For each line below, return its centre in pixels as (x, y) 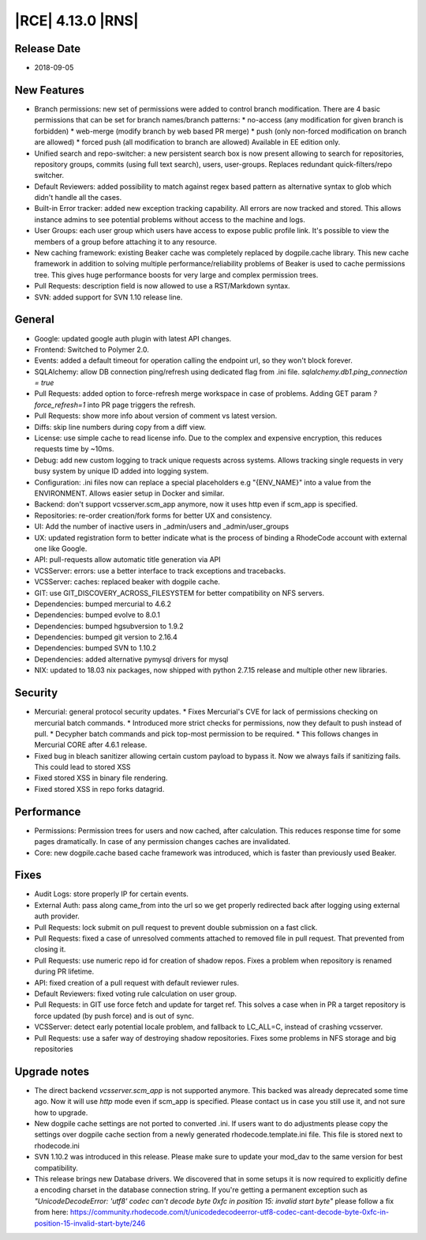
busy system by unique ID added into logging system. (121, 471)
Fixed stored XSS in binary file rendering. (101, 778)
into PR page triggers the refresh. (142, 405)
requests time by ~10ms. (74, 449)
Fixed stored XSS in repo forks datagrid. (99, 789)
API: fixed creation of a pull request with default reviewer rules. (137, 982)
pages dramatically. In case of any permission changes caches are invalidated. (163, 842)
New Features (49, 90)
